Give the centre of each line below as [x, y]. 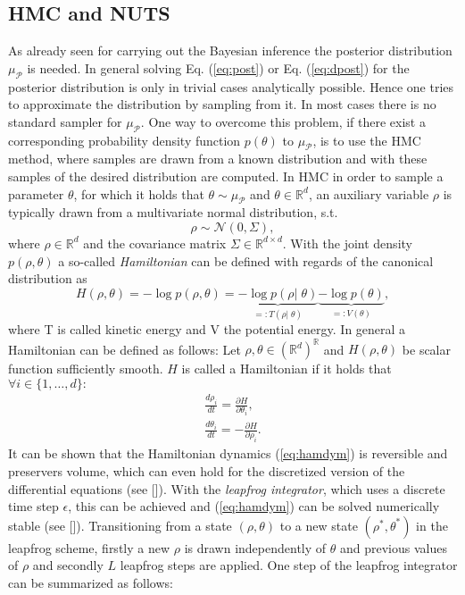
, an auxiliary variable [369, 193]
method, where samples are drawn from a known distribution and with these [218, 159]
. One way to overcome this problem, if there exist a [283, 121]
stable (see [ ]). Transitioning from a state [120, 525]
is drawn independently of [255, 547]
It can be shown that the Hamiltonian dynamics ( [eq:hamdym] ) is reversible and [228, 453]
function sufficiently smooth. [86, 369]
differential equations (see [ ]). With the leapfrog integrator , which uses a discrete [227, 488]
